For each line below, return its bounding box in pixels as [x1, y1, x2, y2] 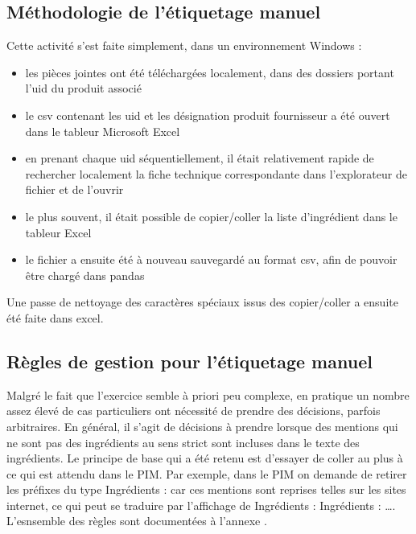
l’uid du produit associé [25, 80, 142, 97]
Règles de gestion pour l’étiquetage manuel [6, 348, 373, 373]
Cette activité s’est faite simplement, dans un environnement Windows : [6, 37, 362, 54]
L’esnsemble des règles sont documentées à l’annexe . [6, 512, 267, 529]
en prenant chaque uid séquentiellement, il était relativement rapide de [25, 150, 374, 166]
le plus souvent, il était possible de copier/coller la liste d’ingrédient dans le [25, 207, 397, 224]
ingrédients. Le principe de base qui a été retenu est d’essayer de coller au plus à [6, 450, 403, 466]
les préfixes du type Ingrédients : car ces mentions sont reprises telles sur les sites [6, 481, 406, 498]
